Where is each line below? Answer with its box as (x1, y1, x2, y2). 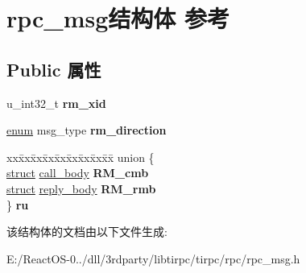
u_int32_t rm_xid (6, 94, 106, 111)
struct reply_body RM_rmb (6, 180, 156, 196)
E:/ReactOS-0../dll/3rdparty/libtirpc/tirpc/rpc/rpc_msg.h (6, 250, 300, 267)
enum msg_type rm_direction (6, 122, 167, 139)
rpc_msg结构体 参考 (6, 2, 230, 35)
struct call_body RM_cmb (6, 164, 149, 181)
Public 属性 (6, 56, 101, 81)
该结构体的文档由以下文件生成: (6, 223, 167, 240)
